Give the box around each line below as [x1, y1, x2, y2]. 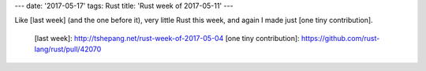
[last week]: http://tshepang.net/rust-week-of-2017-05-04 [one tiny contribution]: [34, 33, 300, 43]
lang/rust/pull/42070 [34, 44, 102, 54]
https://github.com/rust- [301, 33, 380, 43]
